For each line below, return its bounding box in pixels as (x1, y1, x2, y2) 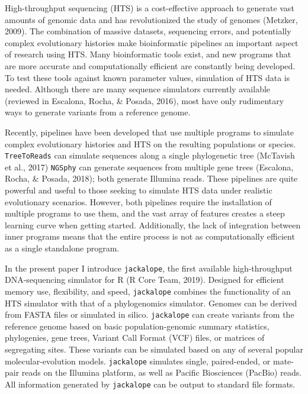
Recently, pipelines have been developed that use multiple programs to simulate (5, 125, 294, 138)
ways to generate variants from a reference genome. (5, 106, 191, 118)
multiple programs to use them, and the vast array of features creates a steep (5, 207, 285, 219)
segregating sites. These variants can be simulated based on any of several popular (5, 343, 303, 355)
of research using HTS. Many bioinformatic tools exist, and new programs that (5, 48, 291, 60)
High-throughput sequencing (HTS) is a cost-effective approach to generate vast (5, 2, 294, 14)
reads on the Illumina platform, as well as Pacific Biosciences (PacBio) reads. (21, 366, 302, 379)
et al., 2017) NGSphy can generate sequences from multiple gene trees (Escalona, (5, 160, 294, 173)
